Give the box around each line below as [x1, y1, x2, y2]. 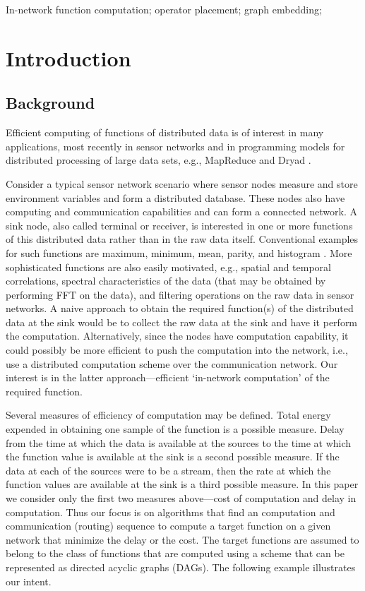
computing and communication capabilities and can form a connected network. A [6, 204, 357, 219]
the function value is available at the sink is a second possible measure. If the [6, 449, 340, 464]
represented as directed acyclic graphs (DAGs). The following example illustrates [6, 559, 356, 574]
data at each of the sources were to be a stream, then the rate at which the [6, 462, 331, 477]
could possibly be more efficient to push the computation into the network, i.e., [6, 342, 348, 357]
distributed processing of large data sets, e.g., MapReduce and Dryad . [6, 153, 311, 167]
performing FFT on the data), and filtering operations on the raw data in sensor [6, 287, 354, 302]
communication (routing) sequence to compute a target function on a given [6, 518, 331, 533]
